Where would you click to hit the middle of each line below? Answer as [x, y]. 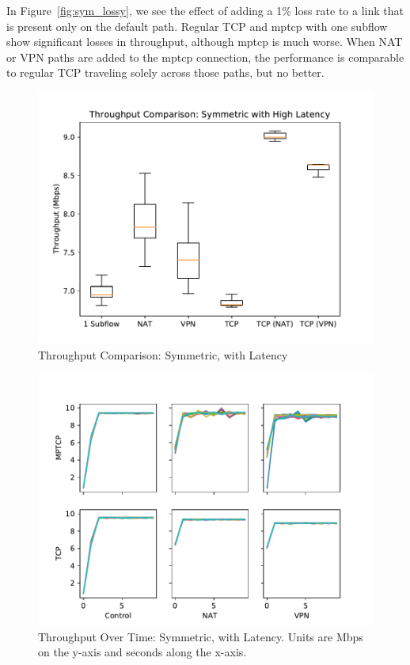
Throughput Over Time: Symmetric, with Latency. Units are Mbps [201, 636]
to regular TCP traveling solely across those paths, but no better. [165, 72]
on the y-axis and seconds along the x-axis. [142, 652]
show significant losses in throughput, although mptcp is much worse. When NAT [205, 42]
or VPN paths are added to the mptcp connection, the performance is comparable [205, 57]
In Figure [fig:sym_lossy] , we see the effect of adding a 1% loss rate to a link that [205, 10]
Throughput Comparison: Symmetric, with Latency [163, 354]
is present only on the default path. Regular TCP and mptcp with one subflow [197, 26]
